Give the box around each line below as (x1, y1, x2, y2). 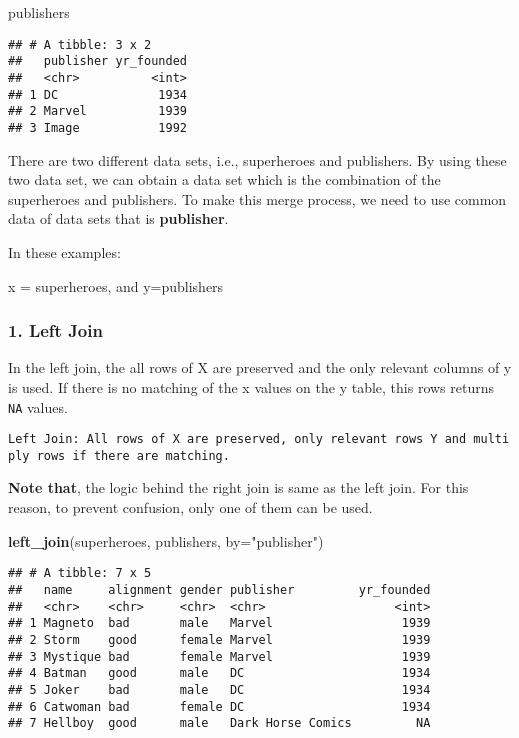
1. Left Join (8, 318, 103, 343)
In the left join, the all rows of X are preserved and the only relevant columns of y (8, 357, 512, 378)
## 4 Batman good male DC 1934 (8, 666, 431, 681)
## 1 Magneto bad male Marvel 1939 (8, 616, 431, 631)
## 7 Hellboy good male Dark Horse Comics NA (8, 716, 431, 731)
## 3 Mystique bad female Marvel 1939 (8, 649, 431, 664)
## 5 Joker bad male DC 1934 (8, 682, 431, 697)
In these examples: (8, 241, 121, 262)
